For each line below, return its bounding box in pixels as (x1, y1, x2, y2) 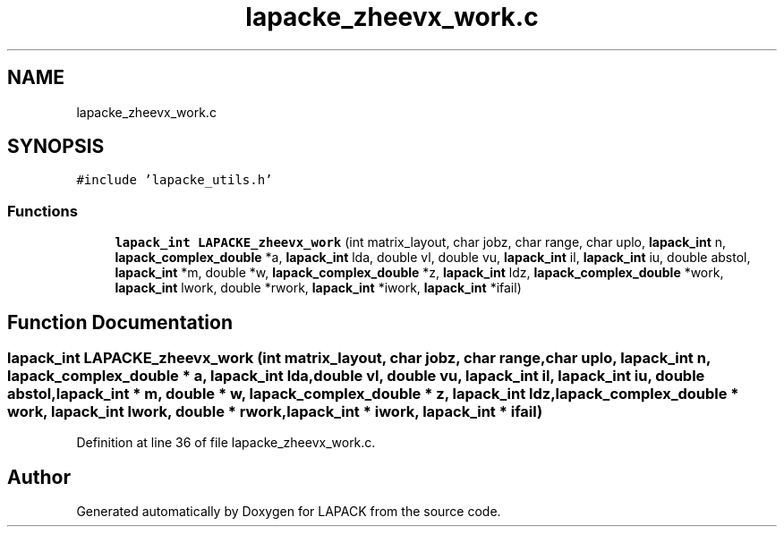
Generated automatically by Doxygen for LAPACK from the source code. (76, 504, 501, 520)
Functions (7, 201, 78, 220)
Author (7, 465, 71, 488)
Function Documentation (7, 310, 233, 334)
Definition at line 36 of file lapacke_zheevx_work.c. (76, 435, 376, 451)
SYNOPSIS (7, 135, 105, 158)
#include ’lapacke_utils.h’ (76, 173, 273, 188)
